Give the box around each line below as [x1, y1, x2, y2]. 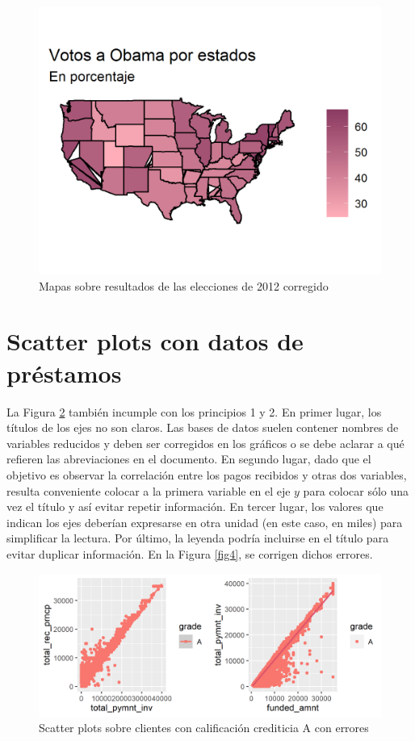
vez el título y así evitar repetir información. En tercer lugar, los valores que [6, 498, 384, 515]
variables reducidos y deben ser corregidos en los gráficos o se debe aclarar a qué [6, 434, 405, 451]
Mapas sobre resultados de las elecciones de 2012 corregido [39, 277, 329, 294]
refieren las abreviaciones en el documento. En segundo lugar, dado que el [6, 450, 371, 467]
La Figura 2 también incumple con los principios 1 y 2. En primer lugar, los [6, 403, 382, 420]
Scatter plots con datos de [6, 324, 304, 358]
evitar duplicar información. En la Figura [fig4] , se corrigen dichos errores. [6, 545, 373, 562]
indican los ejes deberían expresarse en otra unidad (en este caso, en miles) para [6, 513, 403, 530]
